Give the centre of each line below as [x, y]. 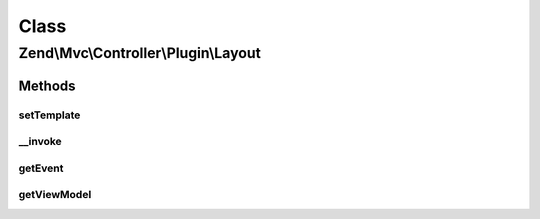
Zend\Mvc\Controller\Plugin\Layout [140, 53]
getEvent [41, 168]
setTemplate [49, 115]
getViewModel [55, 195]
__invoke [40, 142]
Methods [47, 85]
